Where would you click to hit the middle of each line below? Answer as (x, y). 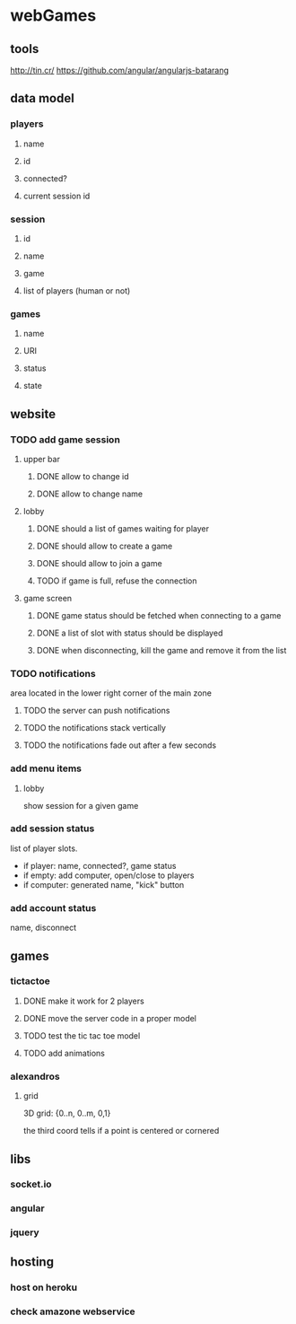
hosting (32, 1262)
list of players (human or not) (77, 290)
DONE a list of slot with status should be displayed (130, 633)
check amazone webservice (73, 1311)
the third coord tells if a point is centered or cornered (121, 1131)
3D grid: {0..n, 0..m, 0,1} (67, 1113)
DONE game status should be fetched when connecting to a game (159, 615)
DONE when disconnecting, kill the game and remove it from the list (161, 650)
